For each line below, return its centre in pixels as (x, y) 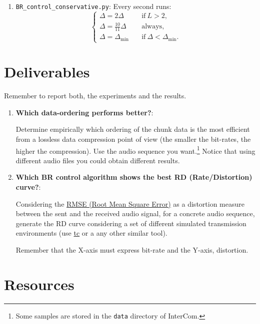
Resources (39, 284)
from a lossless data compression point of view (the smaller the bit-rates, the (133, 139)
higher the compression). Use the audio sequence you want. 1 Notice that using (135, 150)
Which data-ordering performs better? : (84, 112)
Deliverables (47, 72)
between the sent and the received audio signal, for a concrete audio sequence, (135, 213)
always (152, 27)
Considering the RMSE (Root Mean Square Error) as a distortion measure (130, 203)
